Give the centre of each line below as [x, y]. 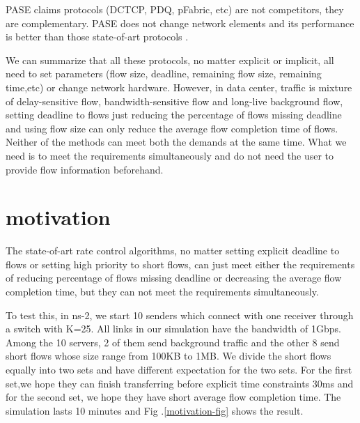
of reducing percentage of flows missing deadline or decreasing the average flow [174, 278]
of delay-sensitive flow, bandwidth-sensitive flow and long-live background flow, [174, 101]
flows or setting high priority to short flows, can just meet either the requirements [180, 264]
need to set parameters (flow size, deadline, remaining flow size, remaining [164, 74]
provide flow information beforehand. [85, 169]
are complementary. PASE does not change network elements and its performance [180, 23]
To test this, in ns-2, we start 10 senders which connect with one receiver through [180, 315]
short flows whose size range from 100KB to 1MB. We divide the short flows [169, 356]
